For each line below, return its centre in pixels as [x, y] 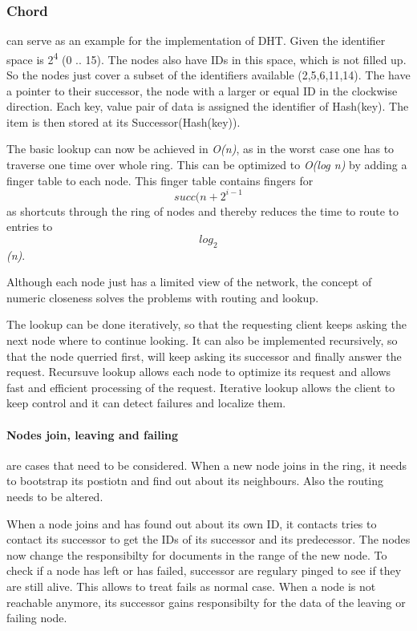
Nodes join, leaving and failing [93, 434]
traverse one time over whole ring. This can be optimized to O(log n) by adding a [207, 165]
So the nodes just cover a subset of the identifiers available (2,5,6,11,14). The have [208, 75]
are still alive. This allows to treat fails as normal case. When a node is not [191, 586]
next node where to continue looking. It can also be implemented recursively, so [202, 340]
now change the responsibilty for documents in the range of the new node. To [197, 554]
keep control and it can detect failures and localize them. [146, 403]
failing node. [37, 618]
